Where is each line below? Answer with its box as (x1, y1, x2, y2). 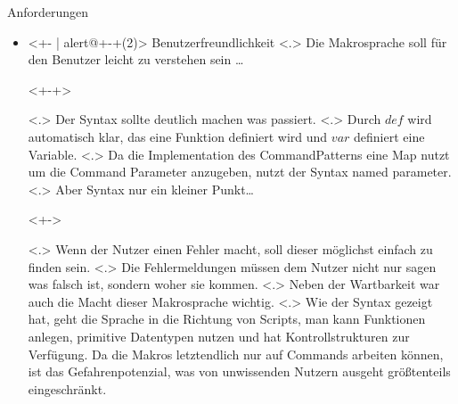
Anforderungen (7, 3, 89, 21)
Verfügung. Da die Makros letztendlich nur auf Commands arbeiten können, (28, 344, 444, 363)
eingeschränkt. (28, 379, 107, 398)
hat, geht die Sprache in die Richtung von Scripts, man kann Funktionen (28, 309, 426, 328)
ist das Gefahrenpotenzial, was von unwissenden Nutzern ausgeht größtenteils (28, 362, 451, 381)
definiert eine (354, 127, 425, 145)
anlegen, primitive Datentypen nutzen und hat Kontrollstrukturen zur (28, 326, 410, 345)
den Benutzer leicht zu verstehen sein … (28, 50, 244, 69)
